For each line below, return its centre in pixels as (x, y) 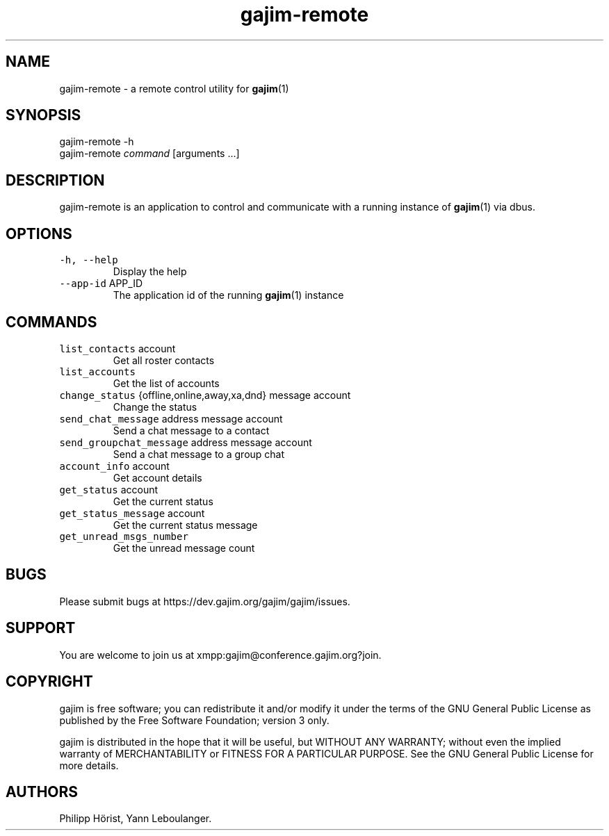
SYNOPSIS (43, 115)
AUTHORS (42, 792)
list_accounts (97, 371)
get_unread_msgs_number (124, 536)
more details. (89, 765)
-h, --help (89, 260)
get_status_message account (132, 513)
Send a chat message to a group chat (199, 454)
